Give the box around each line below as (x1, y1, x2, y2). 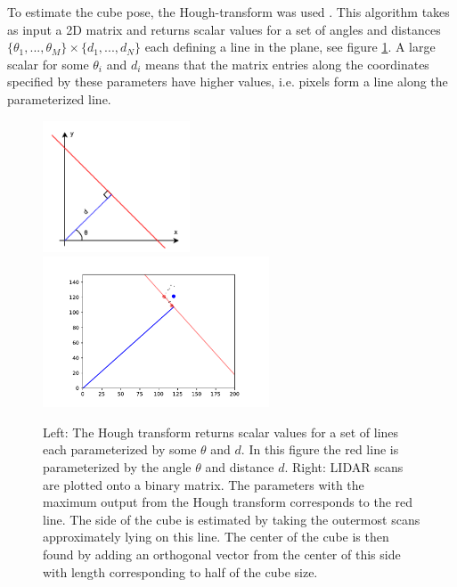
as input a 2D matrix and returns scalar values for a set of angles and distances (7, 20, 441, 38)
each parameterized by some (43, 440, 197, 459)
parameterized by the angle (43, 458, 192, 476)
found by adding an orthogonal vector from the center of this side (43, 544, 401, 563)
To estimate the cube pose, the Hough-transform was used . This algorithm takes (7, 3, 450, 20)
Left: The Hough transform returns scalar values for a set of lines (43, 422, 399, 441)
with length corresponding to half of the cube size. (43, 562, 318, 581)
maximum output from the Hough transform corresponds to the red (43, 493, 413, 511)
